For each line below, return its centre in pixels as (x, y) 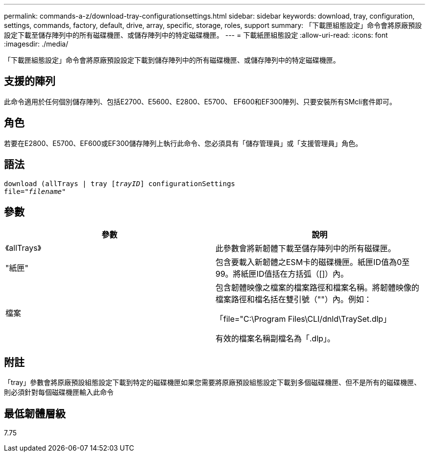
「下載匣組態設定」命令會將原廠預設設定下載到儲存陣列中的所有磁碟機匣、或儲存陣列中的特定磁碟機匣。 (172, 60)
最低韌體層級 (35, 413)
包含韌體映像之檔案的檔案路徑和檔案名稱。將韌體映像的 (318, 288)
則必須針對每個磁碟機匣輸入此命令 (59, 392)
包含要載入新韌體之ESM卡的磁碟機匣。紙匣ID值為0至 (313, 262)
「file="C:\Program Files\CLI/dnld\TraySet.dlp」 (303, 319)
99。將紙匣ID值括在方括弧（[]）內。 (282, 274)
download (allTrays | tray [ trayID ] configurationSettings (120, 183)
